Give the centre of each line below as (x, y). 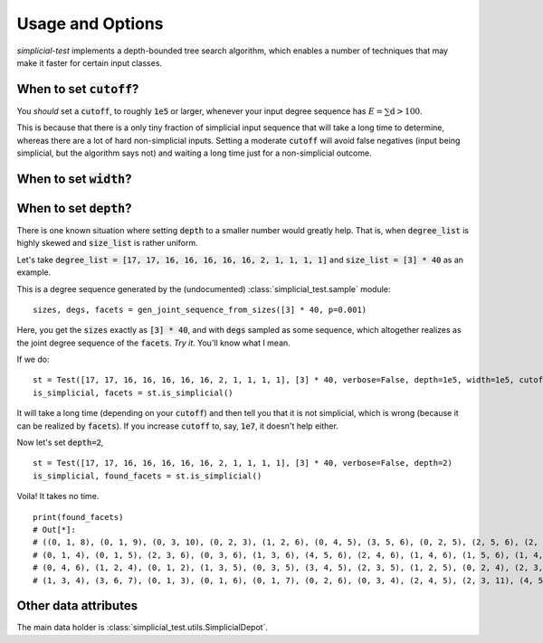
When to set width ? (74, 179)
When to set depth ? (74, 208)
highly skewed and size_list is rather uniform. (107, 243)
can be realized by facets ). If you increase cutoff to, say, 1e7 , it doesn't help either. (177, 426)
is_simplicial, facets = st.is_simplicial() (133, 392)
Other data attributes (77, 606)
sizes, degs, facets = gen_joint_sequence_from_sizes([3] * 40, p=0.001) (200, 309)
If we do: (33, 359)
